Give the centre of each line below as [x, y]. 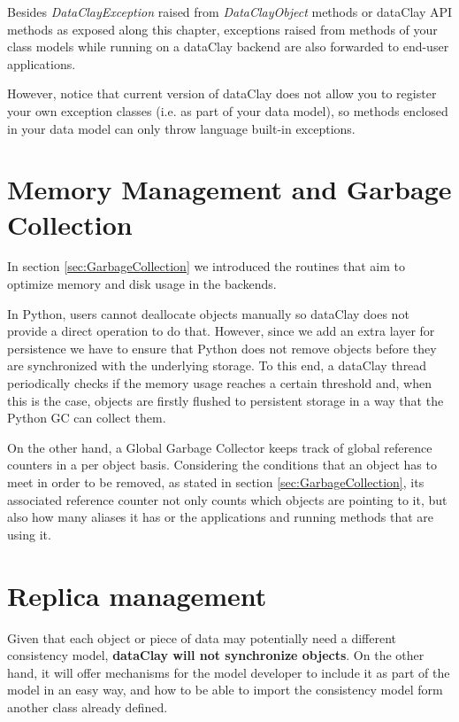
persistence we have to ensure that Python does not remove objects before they [222, 348]
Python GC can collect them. [87, 418]
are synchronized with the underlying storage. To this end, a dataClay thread [217, 365]
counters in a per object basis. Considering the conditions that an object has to [222, 465]
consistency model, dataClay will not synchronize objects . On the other [216, 655]
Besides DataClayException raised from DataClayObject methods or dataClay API [230, 12]
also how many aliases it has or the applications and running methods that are [221, 517]
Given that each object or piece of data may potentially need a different [202, 637]
